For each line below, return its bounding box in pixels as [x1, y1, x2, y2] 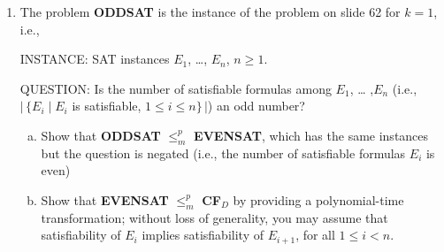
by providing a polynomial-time [233, 190, 404, 209]
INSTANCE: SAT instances [19, 50, 170, 68]
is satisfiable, [72, 96, 142, 115]
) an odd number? [207, 96, 305, 115]
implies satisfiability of [142, 225, 264, 244]
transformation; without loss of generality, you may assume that [41, 208, 388, 226]
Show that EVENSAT [41, 190, 169, 209]
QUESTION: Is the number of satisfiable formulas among [19, 79, 332, 97]
